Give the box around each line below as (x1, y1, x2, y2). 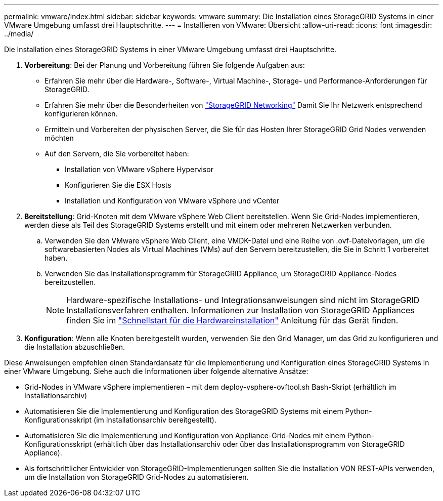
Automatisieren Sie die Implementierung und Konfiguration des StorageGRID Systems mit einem (24, 407, 343, 415)
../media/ (4, 29, 34, 38)
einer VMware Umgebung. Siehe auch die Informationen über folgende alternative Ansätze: (4, 367, 308, 375)
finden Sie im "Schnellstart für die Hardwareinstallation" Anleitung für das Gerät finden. (66, 315, 398, 325)
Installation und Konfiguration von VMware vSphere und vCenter (65, 196, 280, 205)
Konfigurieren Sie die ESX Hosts (65, 181, 171, 189)
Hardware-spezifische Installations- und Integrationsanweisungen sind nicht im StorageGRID (66, 295, 420, 305)
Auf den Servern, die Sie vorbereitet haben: (45, 149, 189, 158)
